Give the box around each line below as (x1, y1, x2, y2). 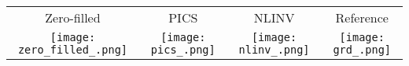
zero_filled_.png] (17, 43, 128, 56)
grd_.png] (333, 43, 392, 56)
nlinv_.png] (238, 43, 310, 56)
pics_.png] (150, 43, 216, 56)
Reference (335, 9, 389, 26)
